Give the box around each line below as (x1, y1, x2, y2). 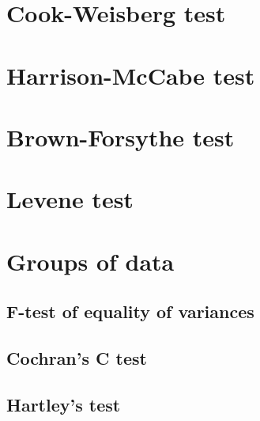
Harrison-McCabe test (6, 59, 255, 91)
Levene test (6, 183, 134, 215)
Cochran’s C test (6, 346, 147, 370)
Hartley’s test (6, 392, 121, 416)
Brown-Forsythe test (6, 120, 235, 153)
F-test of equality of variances (6, 299, 254, 324)
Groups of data (6, 245, 175, 277)
